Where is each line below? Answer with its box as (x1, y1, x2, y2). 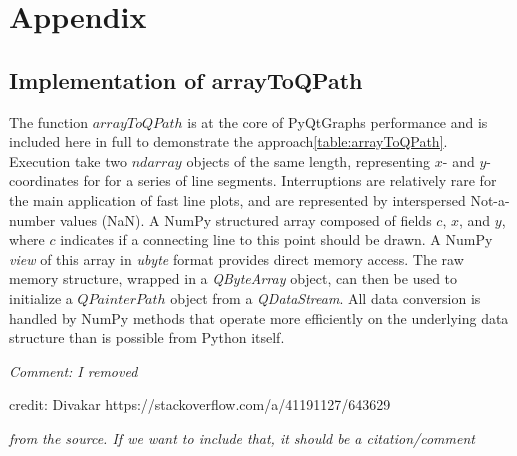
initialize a (9, 287, 73, 308)
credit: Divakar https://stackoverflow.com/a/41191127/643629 (9, 394, 391, 415)
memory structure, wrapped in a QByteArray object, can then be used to (9, 268, 458, 289)
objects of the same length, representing (186, 150, 431, 171)
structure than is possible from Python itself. (9, 327, 285, 348)
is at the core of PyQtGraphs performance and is (187, 111, 488, 132)
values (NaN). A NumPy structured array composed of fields (59, 209, 432, 230)
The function (9, 111, 88, 132)
